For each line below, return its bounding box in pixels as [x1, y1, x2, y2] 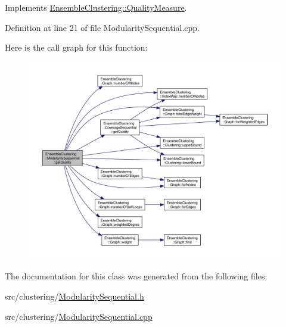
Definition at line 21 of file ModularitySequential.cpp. [5, 21, 200, 33]
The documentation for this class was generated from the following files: [5, 270, 268, 282]
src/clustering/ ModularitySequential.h [5, 290, 144, 303]
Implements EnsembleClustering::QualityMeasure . [5, 1, 187, 13]
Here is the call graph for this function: [5, 41, 148, 54]
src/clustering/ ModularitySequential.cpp [5, 310, 153, 322]
